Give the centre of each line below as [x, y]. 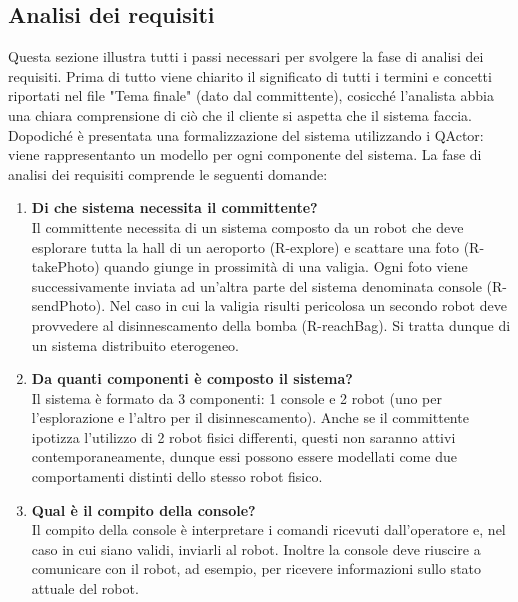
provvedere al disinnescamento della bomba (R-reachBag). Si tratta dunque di [271, 324]
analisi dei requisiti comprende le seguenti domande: [168, 173]
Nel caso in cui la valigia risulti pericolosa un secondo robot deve [308, 305]
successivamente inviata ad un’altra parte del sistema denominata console [256, 285]
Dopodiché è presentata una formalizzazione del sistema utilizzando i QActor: [246, 134]
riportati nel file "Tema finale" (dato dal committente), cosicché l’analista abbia [251, 95]
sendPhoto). [68, 305]
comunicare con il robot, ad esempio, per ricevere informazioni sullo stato [256, 568]
